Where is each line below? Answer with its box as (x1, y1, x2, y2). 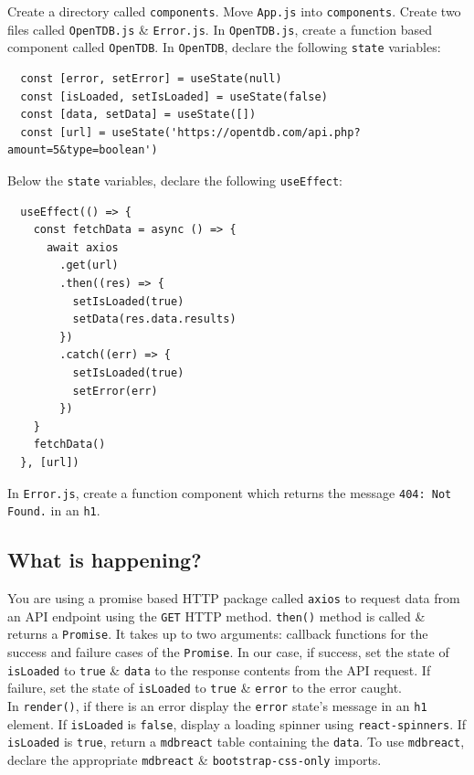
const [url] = (20, 125, 106, 139)
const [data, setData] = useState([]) (20, 108, 257, 122)
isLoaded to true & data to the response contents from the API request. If (7, 660, 431, 679)
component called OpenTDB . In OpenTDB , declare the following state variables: (7, 37, 441, 57)
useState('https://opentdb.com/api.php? (111, 125, 361, 139)
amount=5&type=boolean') (7, 143, 158, 157)
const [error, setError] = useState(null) (20, 71, 282, 85)
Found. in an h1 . (7, 501, 100, 520)
